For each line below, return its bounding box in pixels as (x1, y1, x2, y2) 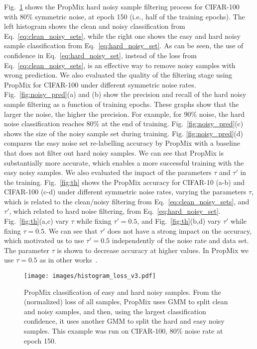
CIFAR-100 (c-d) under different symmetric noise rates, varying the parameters (4, 186, 247, 197)
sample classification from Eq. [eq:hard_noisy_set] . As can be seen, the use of (4, 40, 244, 51)
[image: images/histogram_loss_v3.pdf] (24, 272, 156, 280)
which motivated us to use (4, 235, 84, 246)
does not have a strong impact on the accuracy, (107, 225, 252, 236)
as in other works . (39, 255, 98, 265)
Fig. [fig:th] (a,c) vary (4, 216, 69, 226)
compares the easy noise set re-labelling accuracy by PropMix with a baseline (4, 138, 240, 148)
